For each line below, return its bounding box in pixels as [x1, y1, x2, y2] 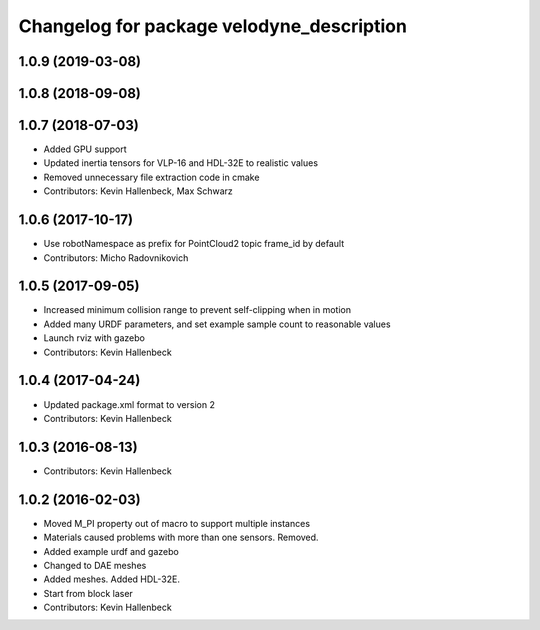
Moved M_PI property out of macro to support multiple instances [43, 517, 310, 529]
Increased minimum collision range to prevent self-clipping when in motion [43, 304, 352, 316]
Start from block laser [43, 587, 134, 599]
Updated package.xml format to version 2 [43, 398, 215, 410]
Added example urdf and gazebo [43, 545, 179, 557]
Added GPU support [43, 143, 127, 155]
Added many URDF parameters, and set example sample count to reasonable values [43, 318, 391, 330]
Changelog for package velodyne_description [18, 15, 407, 37]
